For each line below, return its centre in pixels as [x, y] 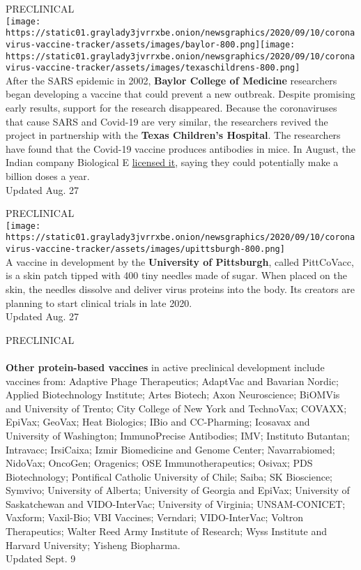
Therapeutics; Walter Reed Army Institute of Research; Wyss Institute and [167, 531]
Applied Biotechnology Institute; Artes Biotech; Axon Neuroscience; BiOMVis [173, 395]
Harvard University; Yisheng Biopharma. [93, 545]
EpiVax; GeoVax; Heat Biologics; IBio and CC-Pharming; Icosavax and [158, 422]
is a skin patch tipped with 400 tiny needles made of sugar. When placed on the [176, 275]
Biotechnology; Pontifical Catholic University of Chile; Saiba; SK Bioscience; [169, 476]
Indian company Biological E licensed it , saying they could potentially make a [172, 162]
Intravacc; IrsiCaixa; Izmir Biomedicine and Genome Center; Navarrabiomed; [170, 449]
